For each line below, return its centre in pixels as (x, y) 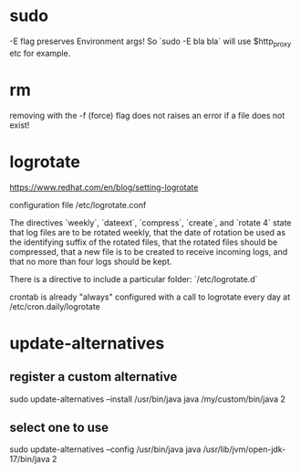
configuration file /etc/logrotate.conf (78, 205)
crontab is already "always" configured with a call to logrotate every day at (150, 297)
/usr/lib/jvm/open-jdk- (244, 449)
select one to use (59, 427)
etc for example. (40, 53)
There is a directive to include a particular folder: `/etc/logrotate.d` (134, 279)
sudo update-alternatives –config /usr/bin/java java (105, 449)
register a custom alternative (93, 377)
